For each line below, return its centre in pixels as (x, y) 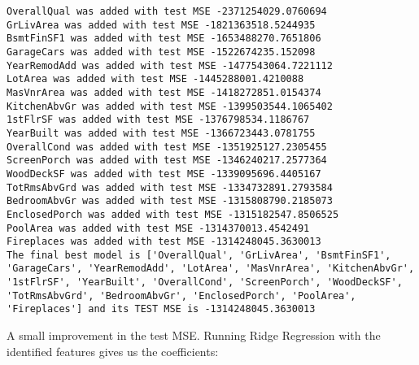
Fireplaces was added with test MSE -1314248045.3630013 (164, 242)
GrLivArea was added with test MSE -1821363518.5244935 (161, 25)
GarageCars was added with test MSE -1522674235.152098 (161, 52)
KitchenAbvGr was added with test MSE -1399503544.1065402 (170, 106)
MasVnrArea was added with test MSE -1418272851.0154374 (164, 92)
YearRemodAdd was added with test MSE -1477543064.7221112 (170, 65)
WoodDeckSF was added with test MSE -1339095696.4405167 (164, 174)
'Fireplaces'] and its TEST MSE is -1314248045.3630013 (161, 309)
